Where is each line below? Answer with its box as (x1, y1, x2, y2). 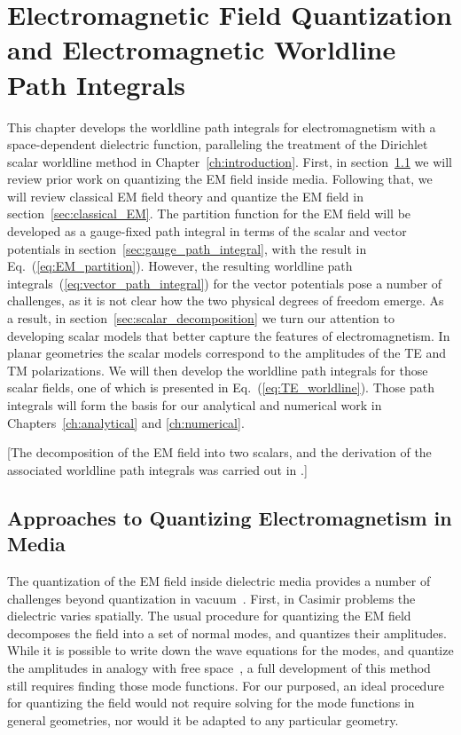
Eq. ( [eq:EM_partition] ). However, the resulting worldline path (7, 257, 353, 275)
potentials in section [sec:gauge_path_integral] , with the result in (7, 239, 367, 257)
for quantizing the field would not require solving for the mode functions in (7, 693, 415, 712)
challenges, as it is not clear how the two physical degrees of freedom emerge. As (7, 291, 444, 310)
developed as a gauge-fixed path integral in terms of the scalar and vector (7, 222, 407, 241)
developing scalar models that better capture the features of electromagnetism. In (7, 326, 450, 344)
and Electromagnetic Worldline (7, 31, 396, 67)
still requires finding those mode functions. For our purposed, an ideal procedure (7, 676, 444, 694)
